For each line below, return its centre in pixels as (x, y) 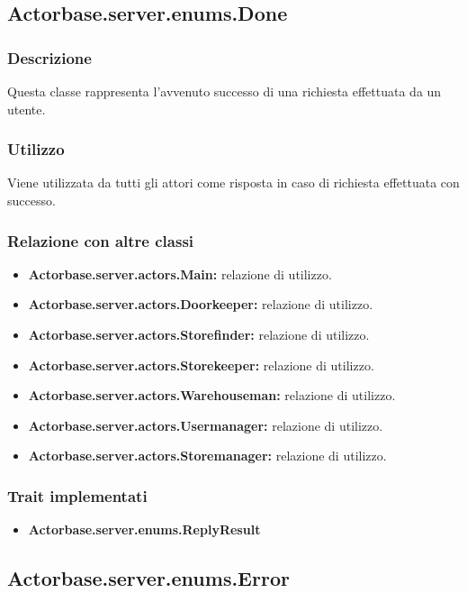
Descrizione (49, 57)
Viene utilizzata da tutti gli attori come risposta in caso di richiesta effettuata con (233, 182)
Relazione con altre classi (101, 240)
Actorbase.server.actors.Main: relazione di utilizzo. (180, 274)
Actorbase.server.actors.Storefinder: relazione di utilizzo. (199, 334)
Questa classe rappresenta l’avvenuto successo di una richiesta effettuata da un (225, 91)
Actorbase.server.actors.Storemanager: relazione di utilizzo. (207, 456)
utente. (27, 109)
